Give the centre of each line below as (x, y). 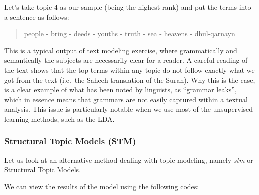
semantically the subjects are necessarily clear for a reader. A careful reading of (126, 60)
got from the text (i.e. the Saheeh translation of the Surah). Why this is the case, (130, 79)
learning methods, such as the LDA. (59, 119)
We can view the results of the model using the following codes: (102, 186)
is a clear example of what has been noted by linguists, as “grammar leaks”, (120, 89)
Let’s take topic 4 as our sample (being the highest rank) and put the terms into (128, 7)
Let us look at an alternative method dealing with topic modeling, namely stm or (129, 160)
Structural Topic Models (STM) (70, 141)
